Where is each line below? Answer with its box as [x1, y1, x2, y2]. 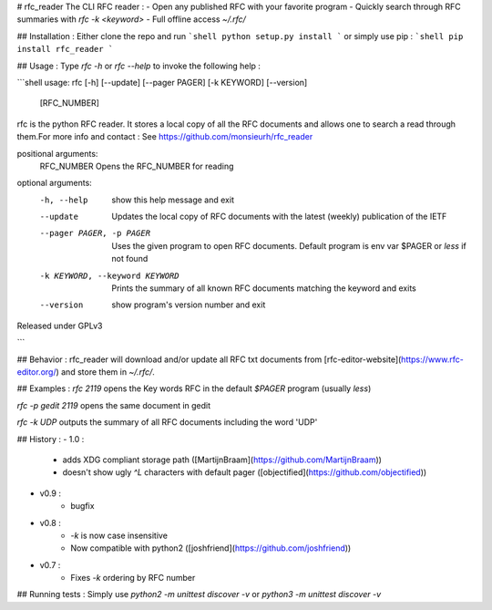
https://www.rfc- [401, 354, 464, 365]
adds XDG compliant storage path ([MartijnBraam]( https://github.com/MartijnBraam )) [62, 454, 383, 465]
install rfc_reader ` [16, 44, 114, 55]
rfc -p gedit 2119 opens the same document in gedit [16, 399, 211, 410]
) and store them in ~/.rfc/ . [56, 366, 155, 377]
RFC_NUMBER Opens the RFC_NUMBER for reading [39, 160, 234, 171]
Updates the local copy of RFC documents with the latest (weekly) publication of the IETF [111, 211, 447, 222]
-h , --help [39, 194, 88, 205]
